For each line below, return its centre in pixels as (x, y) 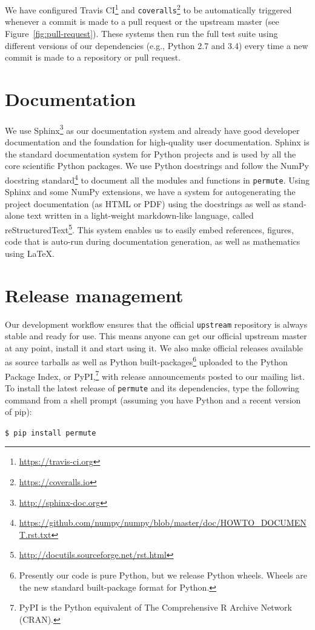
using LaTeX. (30, 253)
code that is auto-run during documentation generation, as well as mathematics (153, 241)
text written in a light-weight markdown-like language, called (140, 215)
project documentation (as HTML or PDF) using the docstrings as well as (143, 203)
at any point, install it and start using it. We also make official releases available (154, 347)
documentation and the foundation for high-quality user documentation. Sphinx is (157, 142)
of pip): (18, 412)
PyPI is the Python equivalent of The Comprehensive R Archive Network (155, 607)
